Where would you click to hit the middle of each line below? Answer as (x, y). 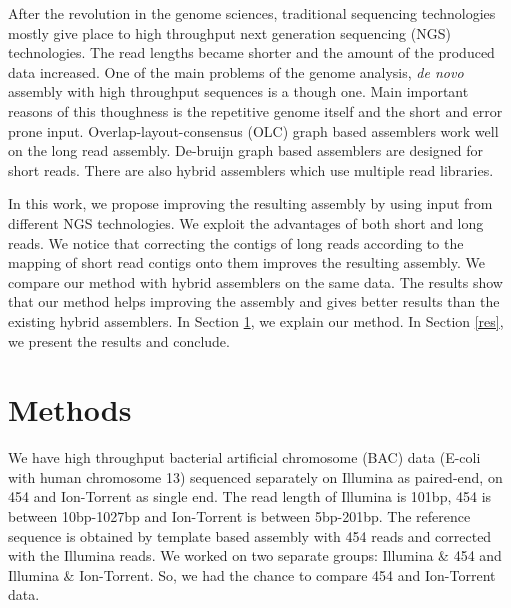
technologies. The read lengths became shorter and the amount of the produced (251, 52)
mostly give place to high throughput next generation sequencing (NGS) (229, 32)
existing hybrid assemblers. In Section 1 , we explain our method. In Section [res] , (256, 320)
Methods (70, 409)
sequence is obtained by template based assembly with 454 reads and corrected (250, 535)
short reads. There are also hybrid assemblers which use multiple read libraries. (251, 169)
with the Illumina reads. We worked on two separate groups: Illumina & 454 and (255, 555)
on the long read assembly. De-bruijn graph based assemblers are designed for (246, 150)
